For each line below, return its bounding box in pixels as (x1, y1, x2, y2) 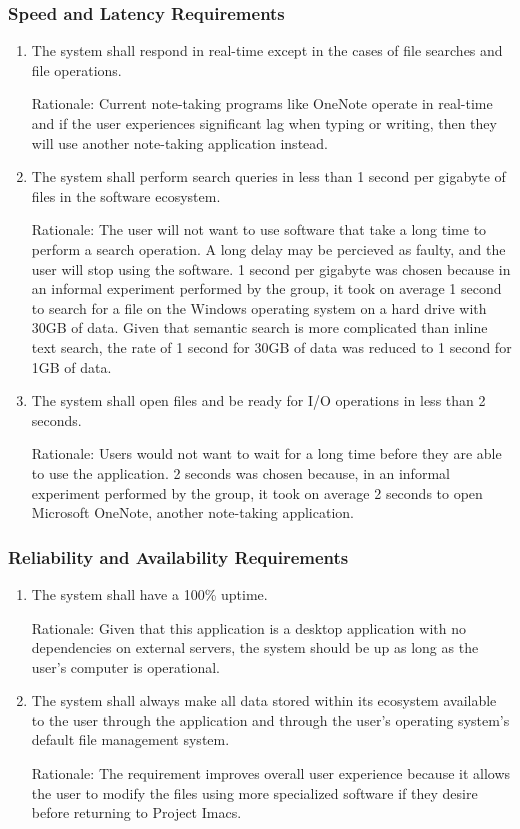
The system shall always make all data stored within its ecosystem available (31, 690, 497, 711)
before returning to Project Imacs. (31, 802, 242, 823)
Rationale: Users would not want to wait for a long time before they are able (31, 443, 502, 464)
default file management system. (31, 729, 230, 750)
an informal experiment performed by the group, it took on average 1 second (31, 278, 502, 299)
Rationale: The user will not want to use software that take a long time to (31, 219, 487, 240)
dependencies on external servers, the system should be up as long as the (31, 637, 479, 658)
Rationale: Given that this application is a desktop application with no (31, 617, 466, 638)
